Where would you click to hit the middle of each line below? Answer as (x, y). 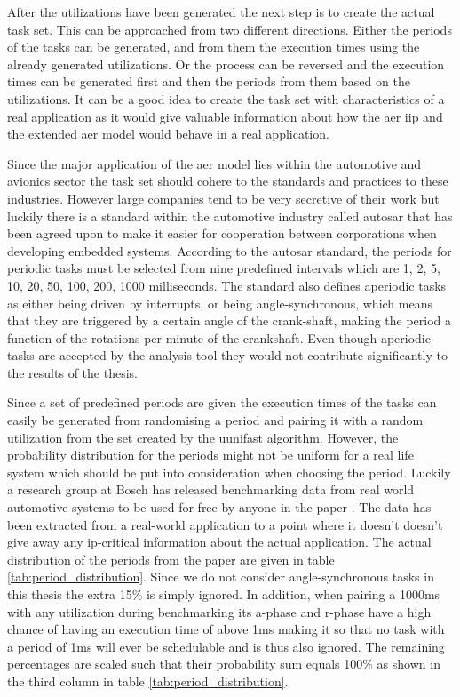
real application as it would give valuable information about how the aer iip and (225, 116)
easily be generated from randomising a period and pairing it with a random (215, 420)
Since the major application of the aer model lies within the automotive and (214, 163)
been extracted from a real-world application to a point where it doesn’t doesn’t (225, 524)
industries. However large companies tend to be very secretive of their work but (223, 198)
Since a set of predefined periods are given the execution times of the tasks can (222, 402)
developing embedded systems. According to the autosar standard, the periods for (230, 250)
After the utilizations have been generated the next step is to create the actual (221, 12)
